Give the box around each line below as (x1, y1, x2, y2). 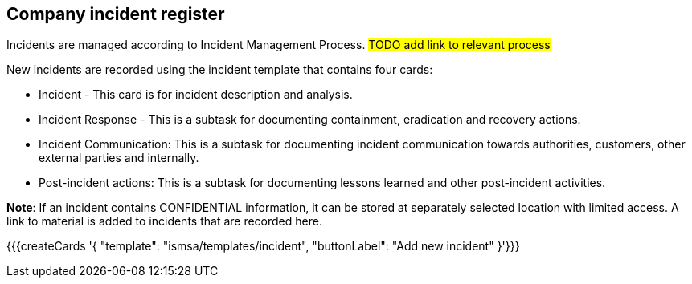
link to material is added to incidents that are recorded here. (6, 214, 322, 229)
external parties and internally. (39, 151, 199, 165)
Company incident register (6, 4, 225, 24)
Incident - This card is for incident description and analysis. (39, 87, 353, 102)
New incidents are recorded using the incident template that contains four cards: (6, 63, 433, 77)
